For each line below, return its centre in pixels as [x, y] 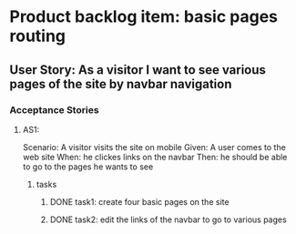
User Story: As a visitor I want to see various [138, 70]
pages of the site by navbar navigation [121, 84]
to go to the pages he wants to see [88, 167]
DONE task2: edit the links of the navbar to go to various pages [168, 219]
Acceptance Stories [54, 109]
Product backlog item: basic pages [144, 17]
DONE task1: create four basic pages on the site [139, 201]
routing [38, 36]
